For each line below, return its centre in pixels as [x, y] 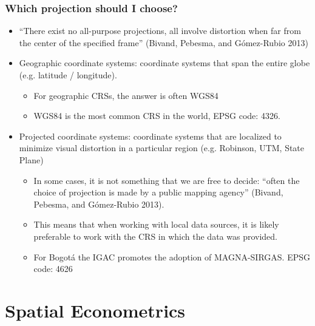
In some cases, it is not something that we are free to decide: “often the [167, 180]
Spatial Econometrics [95, 310]
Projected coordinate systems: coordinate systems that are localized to [150, 136]
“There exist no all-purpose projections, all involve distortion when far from [160, 31]
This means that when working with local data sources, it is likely [156, 224]
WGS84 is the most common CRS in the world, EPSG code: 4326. [157, 116]
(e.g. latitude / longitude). [68, 75]
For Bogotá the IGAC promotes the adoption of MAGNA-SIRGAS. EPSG [172, 256]
